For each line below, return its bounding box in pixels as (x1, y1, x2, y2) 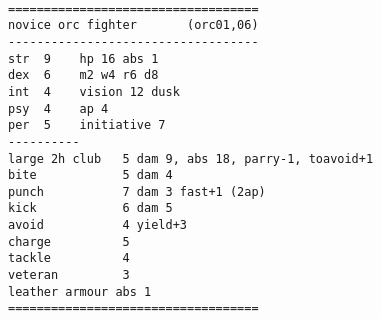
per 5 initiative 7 (8, 118, 166, 133)
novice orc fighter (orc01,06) (8, 18, 259, 33)
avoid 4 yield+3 (8, 218, 187, 233)
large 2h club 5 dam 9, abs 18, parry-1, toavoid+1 (8, 151, 374, 166)
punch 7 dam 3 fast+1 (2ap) (8, 184, 266, 199)
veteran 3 (8, 268, 130, 283)
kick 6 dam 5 (8, 201, 173, 216)
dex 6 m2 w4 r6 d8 (8, 68, 159, 83)
